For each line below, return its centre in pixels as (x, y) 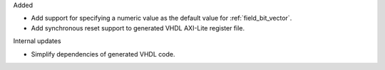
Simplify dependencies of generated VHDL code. (103, 54)
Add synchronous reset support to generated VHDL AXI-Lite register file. (138, 28)
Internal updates (37, 41)
